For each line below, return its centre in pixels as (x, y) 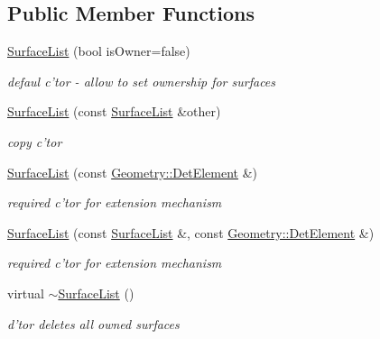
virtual (26, 293)
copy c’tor (35, 141)
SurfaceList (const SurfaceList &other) (114, 111)
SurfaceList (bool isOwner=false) (99, 51)
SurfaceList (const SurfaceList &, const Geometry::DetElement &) (191, 232)
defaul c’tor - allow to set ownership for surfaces (142, 81)
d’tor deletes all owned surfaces (93, 323)
